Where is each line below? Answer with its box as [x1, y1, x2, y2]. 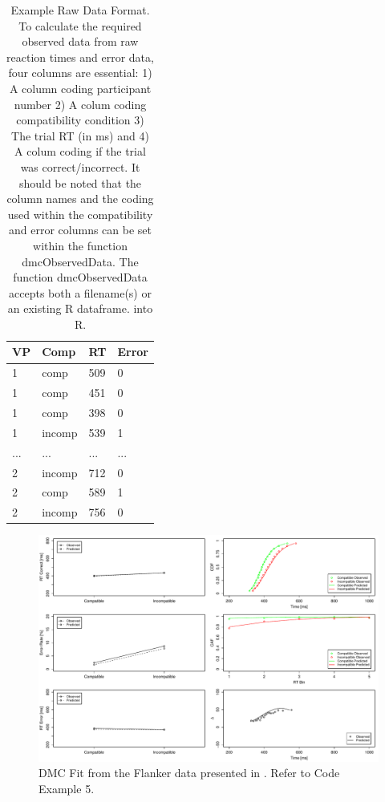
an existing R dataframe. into [7, 300, 153, 317]
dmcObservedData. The [22, 253, 139, 269]
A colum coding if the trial [14, 143, 146, 160]
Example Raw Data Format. [10, 2, 150, 18]
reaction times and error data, [6, 48, 154, 65]
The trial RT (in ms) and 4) [11, 127, 149, 144]
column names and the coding [6, 190, 154, 207]
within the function [33, 237, 128, 253]
